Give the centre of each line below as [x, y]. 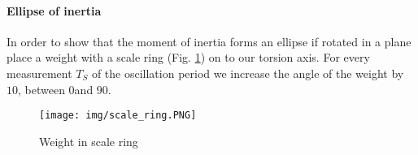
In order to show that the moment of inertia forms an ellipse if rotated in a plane [209, 41]
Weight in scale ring [89, 141]
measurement [39, 73]
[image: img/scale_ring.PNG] [118, 116]
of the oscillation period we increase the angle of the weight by [248, 73]
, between [41, 89]
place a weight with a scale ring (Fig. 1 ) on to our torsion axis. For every [188, 57]
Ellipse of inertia [54, 10]
